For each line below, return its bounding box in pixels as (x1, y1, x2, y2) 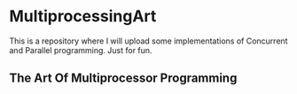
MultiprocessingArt (9, 6, 157, 27)
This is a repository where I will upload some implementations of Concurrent (9, 35, 288, 46)
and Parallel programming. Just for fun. (9, 44, 152, 55)
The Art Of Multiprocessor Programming (9, 71, 238, 86)
